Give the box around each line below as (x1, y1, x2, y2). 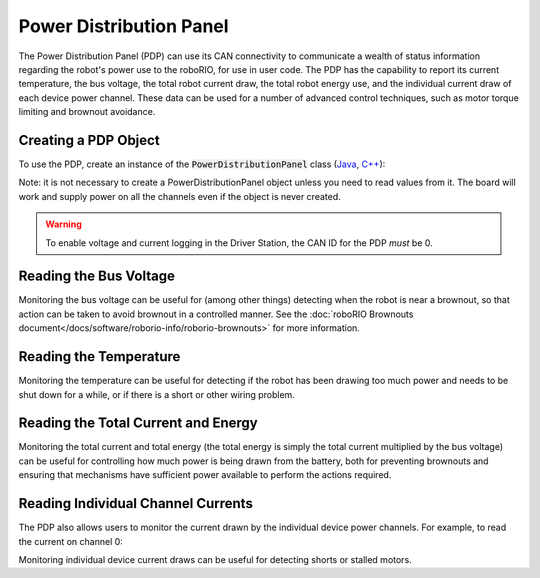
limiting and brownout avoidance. (18, 106, 156, 118)
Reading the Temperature (18, 348, 181, 365)
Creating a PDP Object (18, 131, 160, 149)
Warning (45, 218, 82, 230)
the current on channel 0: (18, 535, 124, 547)
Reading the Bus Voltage (18, 268, 175, 285)
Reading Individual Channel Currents (18, 495, 254, 512)
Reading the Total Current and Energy (18, 415, 259, 432)
